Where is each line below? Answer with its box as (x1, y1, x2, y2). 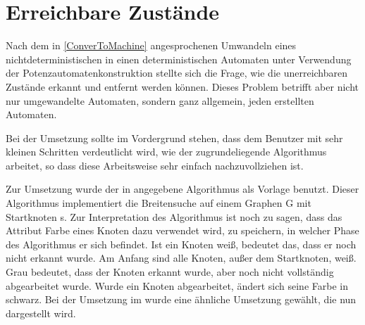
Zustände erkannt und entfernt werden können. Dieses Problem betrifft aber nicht (6, 79, 359, 94)
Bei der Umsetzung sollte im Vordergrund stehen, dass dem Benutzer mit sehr (6, 130, 343, 145)
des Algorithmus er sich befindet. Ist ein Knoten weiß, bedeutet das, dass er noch (6, 236, 357, 251)
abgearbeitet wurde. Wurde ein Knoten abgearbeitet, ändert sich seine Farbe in (6, 278, 348, 293)
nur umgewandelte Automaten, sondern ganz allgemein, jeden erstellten (6, 93, 314, 108)
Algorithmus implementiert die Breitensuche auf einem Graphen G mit (6, 196, 311, 210)
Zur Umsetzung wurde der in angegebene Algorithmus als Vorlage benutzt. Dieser (6, 181, 359, 196)
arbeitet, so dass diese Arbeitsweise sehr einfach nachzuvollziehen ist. (6, 158, 304, 172)
